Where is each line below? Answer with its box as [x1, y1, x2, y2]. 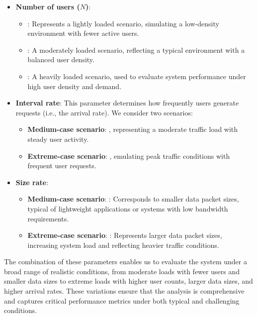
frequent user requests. [27, 160, 96, 171]
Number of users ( [15, 1, 80, 11]
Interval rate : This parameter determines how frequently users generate [15, 98, 239, 108]
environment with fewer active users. [27, 28, 139, 38]
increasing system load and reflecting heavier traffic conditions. [27, 239, 219, 250]
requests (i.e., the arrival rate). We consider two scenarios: [15, 107, 193, 117]
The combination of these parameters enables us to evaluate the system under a [4, 256, 247, 267]
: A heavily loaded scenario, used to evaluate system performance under [27, 71, 246, 81]
